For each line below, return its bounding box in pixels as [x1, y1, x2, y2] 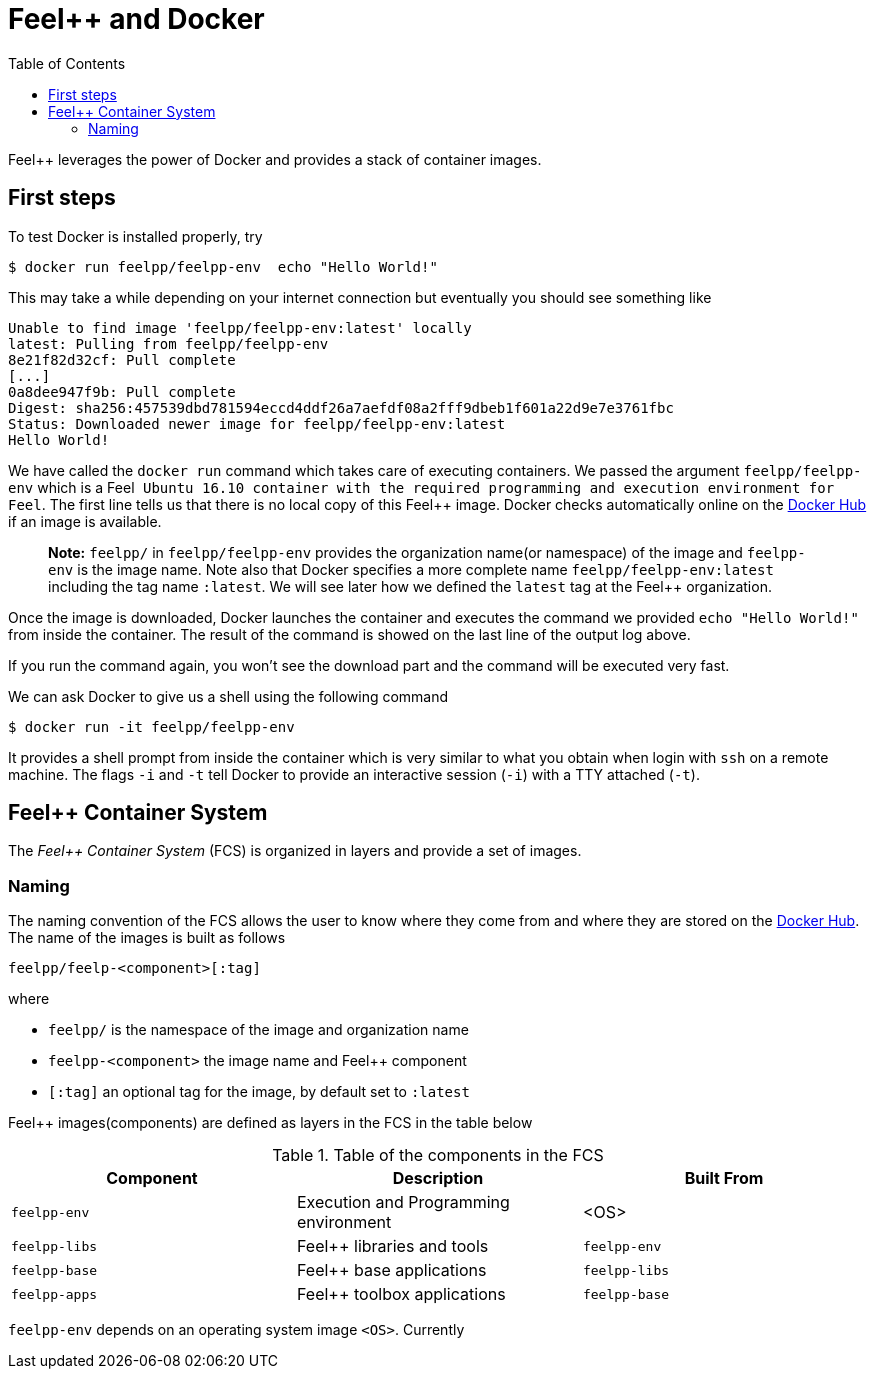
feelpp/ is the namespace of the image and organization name [48, 1021, 469, 1039]
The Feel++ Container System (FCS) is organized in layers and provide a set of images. [8, 842, 582, 860]
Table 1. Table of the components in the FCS [272, 1145, 604, 1166]
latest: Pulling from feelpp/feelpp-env [8, 335, 329, 352]
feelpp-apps [11, 1286, 98, 1302]
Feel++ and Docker [8, 2, 265, 36]
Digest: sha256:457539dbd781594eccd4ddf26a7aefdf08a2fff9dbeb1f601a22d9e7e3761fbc [8, 399, 674, 416]
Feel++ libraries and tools [296, 1236, 489, 1257]
